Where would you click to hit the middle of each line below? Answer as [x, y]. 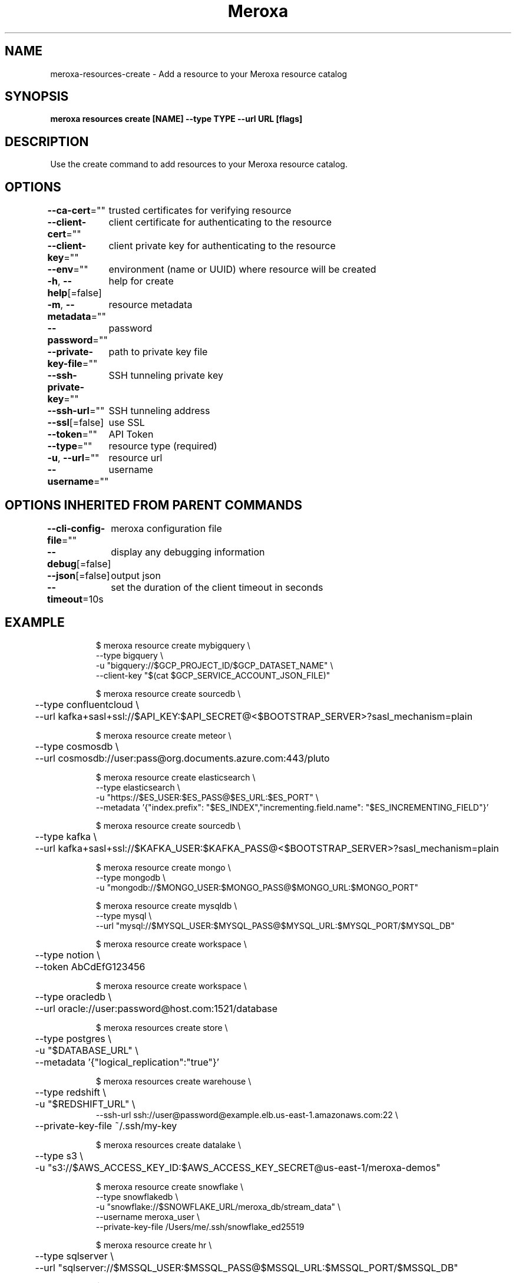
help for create [141, 281]
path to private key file [158, 352]
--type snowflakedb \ [137, 1196]
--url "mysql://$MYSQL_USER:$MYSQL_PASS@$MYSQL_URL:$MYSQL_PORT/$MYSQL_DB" [275, 925]
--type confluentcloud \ [87, 704]
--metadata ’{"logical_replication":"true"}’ [127, 1062]
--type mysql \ [124, 915]
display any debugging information [188, 552]
